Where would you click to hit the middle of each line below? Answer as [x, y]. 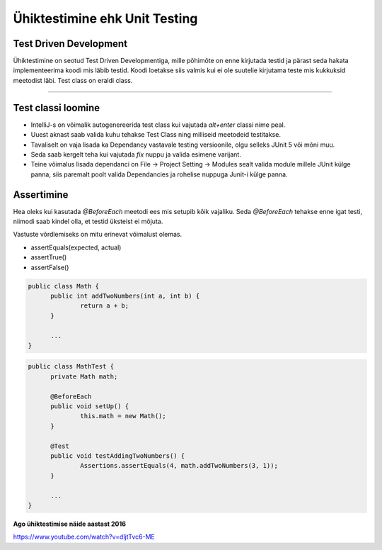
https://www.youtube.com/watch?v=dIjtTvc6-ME [84, 537]
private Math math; [84, 376]
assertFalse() [50, 267]
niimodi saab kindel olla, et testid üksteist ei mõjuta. [88, 221]
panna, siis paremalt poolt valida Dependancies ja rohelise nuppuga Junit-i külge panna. [159, 174]
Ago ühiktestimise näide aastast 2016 [70, 524]
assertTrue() [49, 257]
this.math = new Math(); [123, 416]
